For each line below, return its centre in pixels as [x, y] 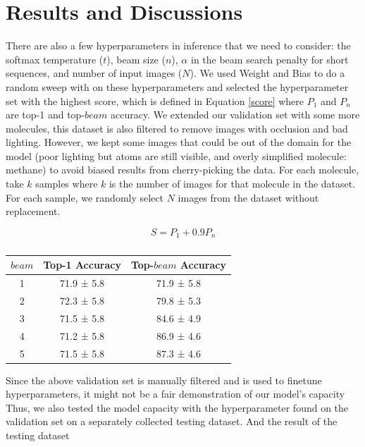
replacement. [33, 211]
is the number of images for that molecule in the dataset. [232, 184]
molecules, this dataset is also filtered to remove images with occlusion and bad [177, 128]
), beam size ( [136, 59]
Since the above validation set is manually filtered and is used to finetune [164, 380]
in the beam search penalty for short [270, 59]
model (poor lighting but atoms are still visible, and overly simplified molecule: [176, 155]
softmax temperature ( [55, 59]
